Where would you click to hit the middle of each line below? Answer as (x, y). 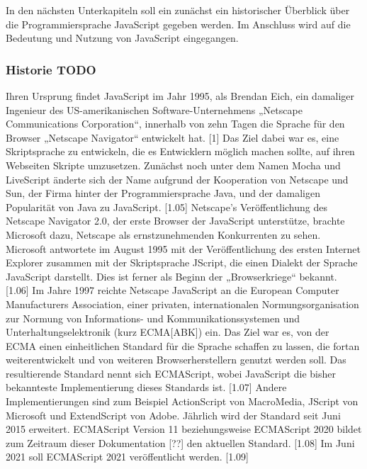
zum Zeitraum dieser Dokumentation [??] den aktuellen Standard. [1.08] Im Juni (180, 442)
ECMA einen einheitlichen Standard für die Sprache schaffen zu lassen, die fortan (183, 345)
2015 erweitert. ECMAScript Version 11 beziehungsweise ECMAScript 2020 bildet (184, 429)
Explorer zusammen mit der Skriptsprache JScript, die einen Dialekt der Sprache (182, 262)
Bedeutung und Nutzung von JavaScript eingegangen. (122, 38)
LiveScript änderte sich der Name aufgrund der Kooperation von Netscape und (177, 179)
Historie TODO (51, 69)
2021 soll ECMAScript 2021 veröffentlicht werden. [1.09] (127, 457)
